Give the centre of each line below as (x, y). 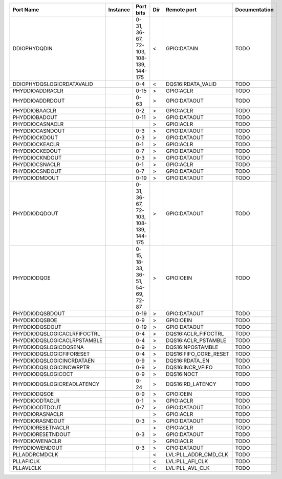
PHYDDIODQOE (31, 278)
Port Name (26, 9)
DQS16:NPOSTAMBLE (192, 347)
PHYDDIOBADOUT (35, 117)
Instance (119, 9)
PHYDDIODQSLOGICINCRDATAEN (53, 361)
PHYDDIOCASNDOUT (39, 131)
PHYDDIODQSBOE (35, 320)
